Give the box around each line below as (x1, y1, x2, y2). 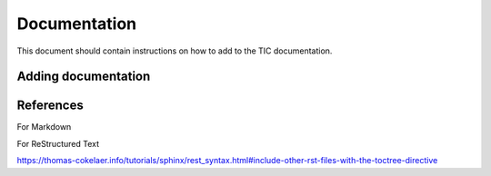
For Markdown (16, 122, 72, 132)
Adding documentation (16, 69, 151, 84)
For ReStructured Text (16, 138, 100, 149)
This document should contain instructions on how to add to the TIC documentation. (16, 45, 333, 56)
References (16, 98, 84, 113)
